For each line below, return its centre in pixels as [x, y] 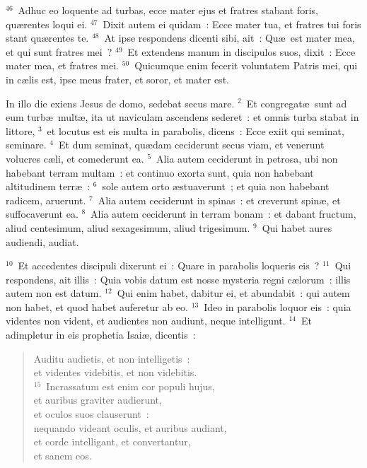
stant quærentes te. [47, 38]
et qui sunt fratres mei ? [59, 51]
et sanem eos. [63, 455]
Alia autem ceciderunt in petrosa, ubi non [247, 158]
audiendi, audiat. [42, 241]
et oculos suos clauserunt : [91, 414]
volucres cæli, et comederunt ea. [75, 158]
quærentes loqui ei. [47, 24]
